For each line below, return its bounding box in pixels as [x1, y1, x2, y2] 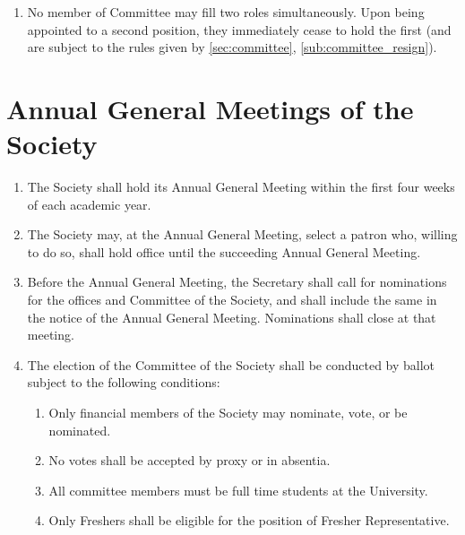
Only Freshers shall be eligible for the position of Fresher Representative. [48, 511, 450, 530]
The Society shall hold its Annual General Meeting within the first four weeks [27, 177, 455, 196]
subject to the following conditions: [27, 373, 220, 392]
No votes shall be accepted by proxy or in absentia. [48, 451, 331, 470]
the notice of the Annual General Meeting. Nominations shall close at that [27, 307, 436, 326]
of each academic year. [27, 194, 151, 213]
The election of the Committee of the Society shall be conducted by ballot [27, 355, 435, 374]
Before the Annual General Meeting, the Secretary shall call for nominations [27, 272, 447, 291]
